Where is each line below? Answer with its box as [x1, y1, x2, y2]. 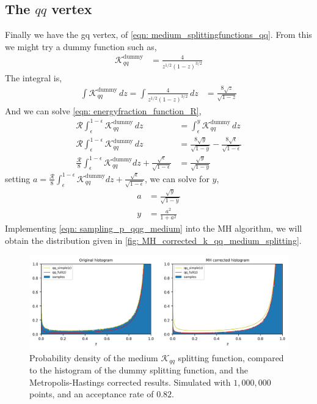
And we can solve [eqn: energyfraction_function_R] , [5, 104, 202, 117]
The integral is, [5, 71, 62, 84]
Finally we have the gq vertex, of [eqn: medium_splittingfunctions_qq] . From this [5, 28, 312, 41]
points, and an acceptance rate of [29, 387, 154, 400]
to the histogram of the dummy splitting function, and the [29, 364, 249, 376]
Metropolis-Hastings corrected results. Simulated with [29, 375, 231, 388]
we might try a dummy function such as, [5, 40, 157, 53]
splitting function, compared [178, 351, 284, 364]
